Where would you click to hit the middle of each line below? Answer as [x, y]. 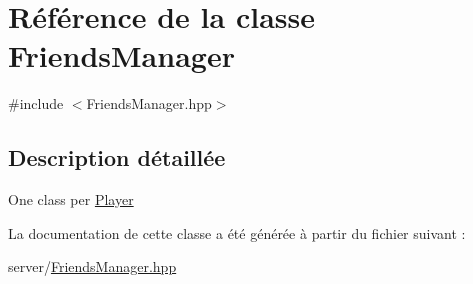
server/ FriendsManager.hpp [92, 266]
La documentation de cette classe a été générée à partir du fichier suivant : [237, 232]
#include [36, 103]
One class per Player [71, 199]
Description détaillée [117, 157]
